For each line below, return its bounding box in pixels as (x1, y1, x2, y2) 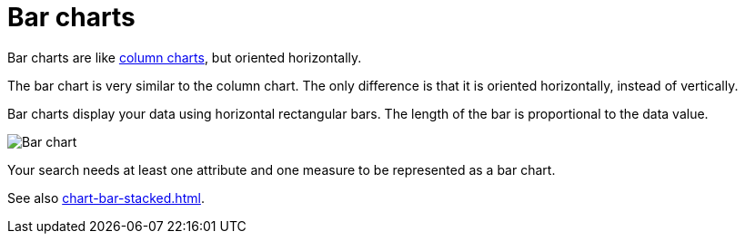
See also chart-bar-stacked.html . (7, 189, 205, 206)
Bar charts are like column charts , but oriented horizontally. (7, 49, 362, 65)
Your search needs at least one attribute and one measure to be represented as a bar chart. (7, 161, 556, 178)
